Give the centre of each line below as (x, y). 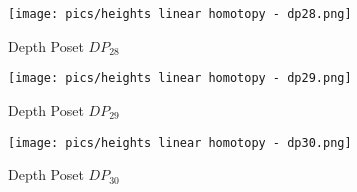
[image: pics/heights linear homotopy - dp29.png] (180, 78)
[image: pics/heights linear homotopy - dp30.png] (180, 142)
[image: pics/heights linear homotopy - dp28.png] (180, 14)
